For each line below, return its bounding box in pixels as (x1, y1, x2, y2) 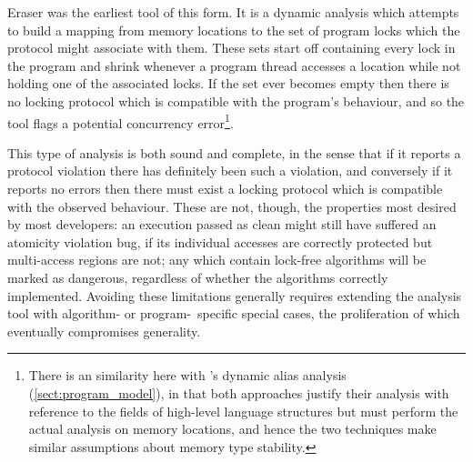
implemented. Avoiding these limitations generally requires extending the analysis (7, 286, 462, 305)
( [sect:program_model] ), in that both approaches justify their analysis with (28, 383, 449, 402)
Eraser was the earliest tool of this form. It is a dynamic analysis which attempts (7, 3, 459, 21)
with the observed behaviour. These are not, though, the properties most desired (7, 196, 457, 216)
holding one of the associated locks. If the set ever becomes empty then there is (7, 74, 449, 93)
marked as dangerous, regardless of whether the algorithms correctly (7, 267, 388, 286)
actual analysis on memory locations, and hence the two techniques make (28, 419, 437, 438)
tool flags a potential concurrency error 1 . (7, 110, 234, 132)
